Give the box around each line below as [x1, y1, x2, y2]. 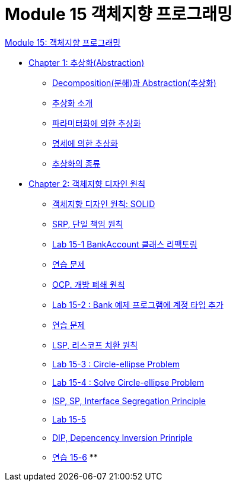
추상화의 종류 [52, 158, 101, 169]
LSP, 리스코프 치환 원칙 [52, 339, 138, 350]
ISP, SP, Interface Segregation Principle [52, 395, 206, 406]
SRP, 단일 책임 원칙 [52, 218, 123, 229]
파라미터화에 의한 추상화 [52, 117, 141, 128]
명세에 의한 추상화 [52, 138, 118, 148]
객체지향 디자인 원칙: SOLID [52, 198, 155, 209]
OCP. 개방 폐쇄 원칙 [52, 279, 125, 290]
